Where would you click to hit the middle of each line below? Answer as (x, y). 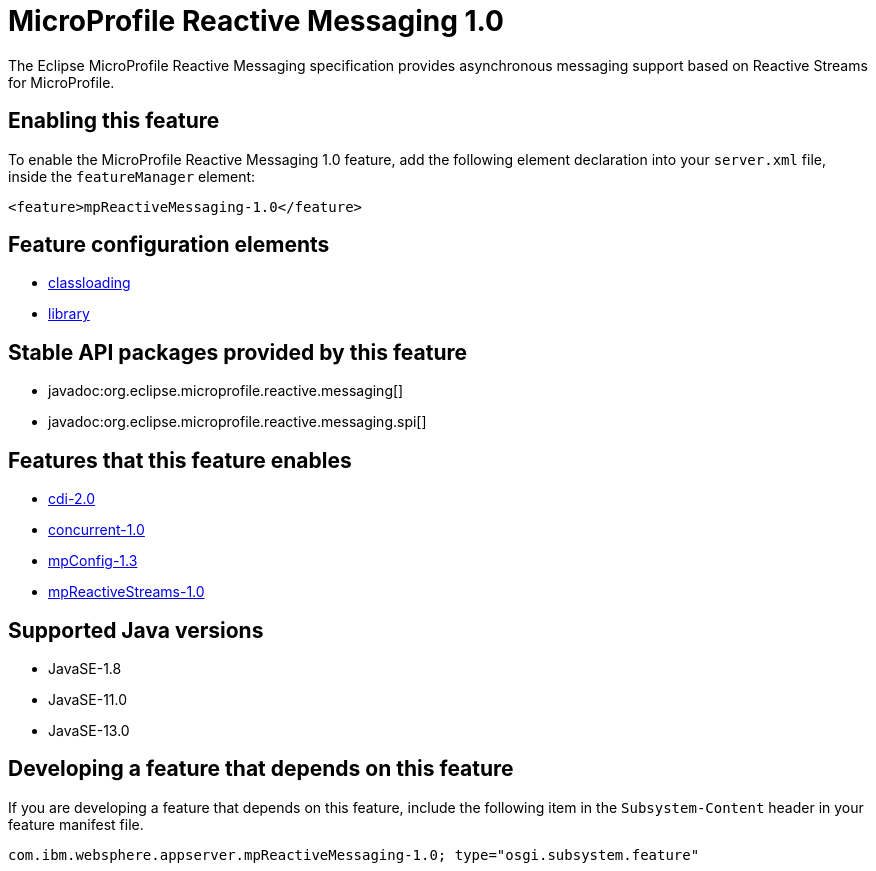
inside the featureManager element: (132, 176)
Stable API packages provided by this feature (238, 352)
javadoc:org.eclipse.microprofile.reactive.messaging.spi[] (237, 422)
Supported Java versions (136, 630)
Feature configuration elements (169, 245)
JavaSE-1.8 (85, 668)
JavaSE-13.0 (89, 730)
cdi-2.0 (71, 499)
